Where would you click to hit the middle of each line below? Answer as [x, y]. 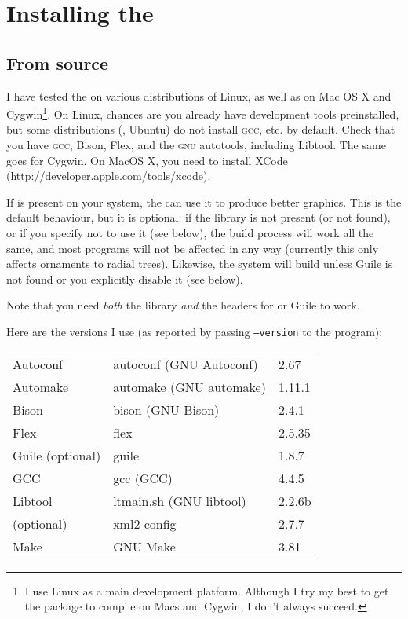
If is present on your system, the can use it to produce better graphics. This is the [204, 201]
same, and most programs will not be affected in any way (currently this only [193, 248]
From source [58, 62]
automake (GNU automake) [189, 386]
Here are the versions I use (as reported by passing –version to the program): [195, 331]
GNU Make [144, 546]
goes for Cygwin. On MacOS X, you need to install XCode [147, 160]
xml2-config [145, 523]
